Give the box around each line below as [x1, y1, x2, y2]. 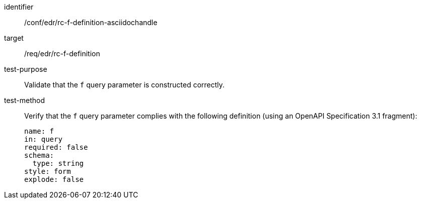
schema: [24, 151, 54, 159]
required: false [24, 143, 88, 151]
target [4, 34, 24, 42]
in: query [24, 135, 62, 143]
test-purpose [4, 65, 47, 73]
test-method [4, 96, 45, 105]
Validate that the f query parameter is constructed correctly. [24, 80, 225, 89]
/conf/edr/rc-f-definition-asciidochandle [24, 18, 158, 27]
